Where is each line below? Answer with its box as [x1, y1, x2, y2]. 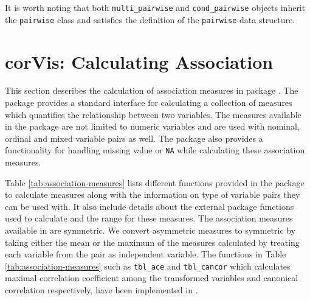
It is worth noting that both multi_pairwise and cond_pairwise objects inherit [5, 1, 306, 13]
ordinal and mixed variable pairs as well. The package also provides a [5, 131, 263, 144]
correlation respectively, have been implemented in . [5, 284, 198, 296]
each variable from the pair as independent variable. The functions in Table [5, 248, 286, 260]
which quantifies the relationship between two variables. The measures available [5, 108, 301, 120]
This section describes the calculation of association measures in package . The [5, 84, 298, 97]
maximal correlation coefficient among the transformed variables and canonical [5, 271, 298, 284]
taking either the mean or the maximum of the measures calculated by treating [5, 235, 300, 248]
